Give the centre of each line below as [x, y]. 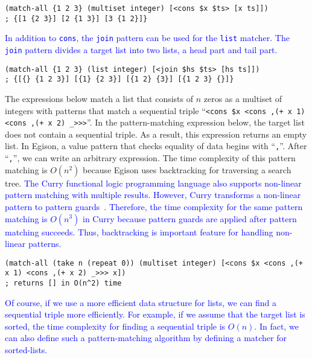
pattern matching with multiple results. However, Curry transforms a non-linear [153, 195]
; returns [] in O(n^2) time [63, 283]
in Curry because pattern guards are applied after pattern [190, 218]
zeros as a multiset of [243, 98]
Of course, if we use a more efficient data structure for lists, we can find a [141, 302]
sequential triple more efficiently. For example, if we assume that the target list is [155, 314]
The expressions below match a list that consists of [99, 98]
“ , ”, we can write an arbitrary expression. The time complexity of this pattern [150, 158]
